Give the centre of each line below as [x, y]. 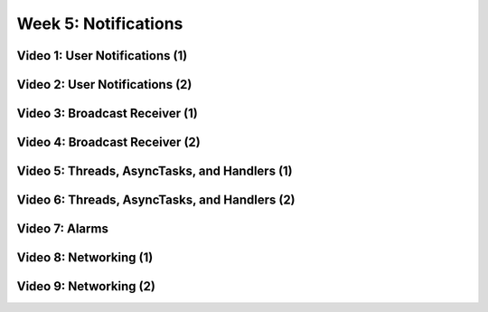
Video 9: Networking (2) [86, 286]
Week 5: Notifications [100, 24]
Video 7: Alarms [62, 229]
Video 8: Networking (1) [85, 258]
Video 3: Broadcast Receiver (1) [107, 113]
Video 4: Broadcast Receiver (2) [108, 142]
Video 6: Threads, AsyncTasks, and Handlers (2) [156, 200]
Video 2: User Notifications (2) [104, 85]
